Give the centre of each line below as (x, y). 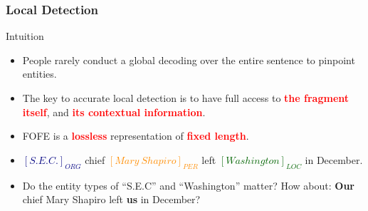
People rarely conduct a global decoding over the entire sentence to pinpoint (189, 60)
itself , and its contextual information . (114, 112)
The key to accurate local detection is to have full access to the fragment (186, 98)
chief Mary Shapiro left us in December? (111, 199)
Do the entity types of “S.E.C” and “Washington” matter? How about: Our (188, 185)
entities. (40, 74)
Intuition (25, 36)
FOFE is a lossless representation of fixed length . (136, 136)
